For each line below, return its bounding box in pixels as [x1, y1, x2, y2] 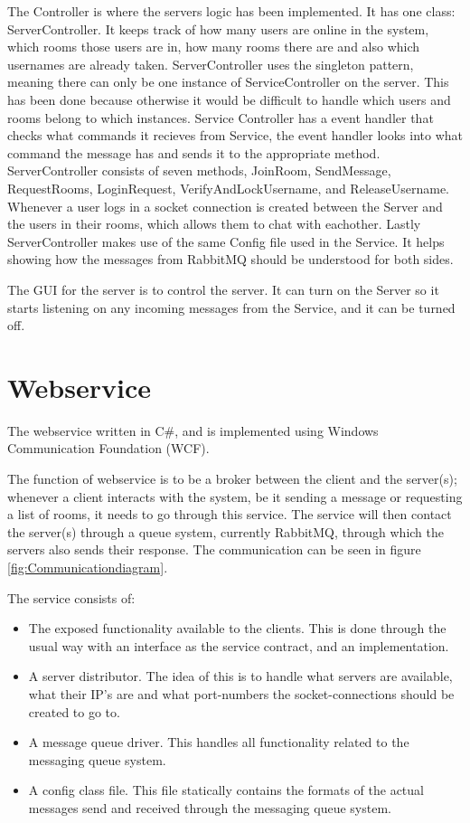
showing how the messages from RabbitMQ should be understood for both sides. [7, 250, 454, 269]
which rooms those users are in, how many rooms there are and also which [7, 37, 420, 56]
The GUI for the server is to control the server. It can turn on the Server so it [7, 279, 439, 298]
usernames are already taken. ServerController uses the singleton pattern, [7, 54, 414, 73]
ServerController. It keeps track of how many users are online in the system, [7, 19, 429, 38]
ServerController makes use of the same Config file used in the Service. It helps [7, 232, 445, 251]
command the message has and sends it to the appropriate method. [7, 143, 381, 162]
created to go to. [28, 702, 120, 721]
